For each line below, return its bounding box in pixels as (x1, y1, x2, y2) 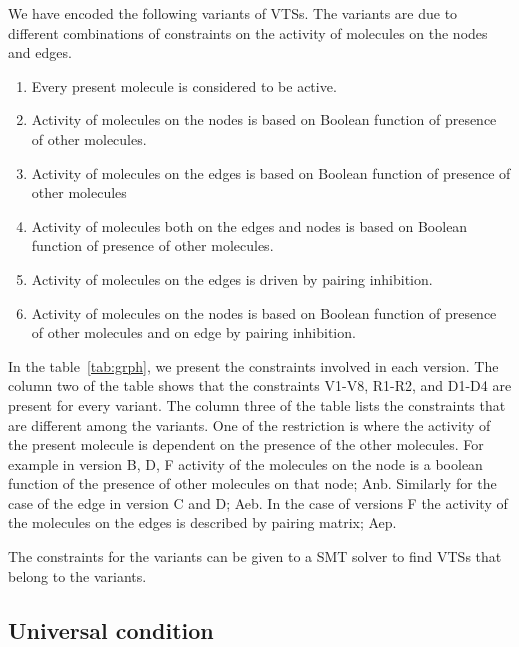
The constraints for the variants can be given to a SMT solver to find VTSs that (8, 546, 502, 567)
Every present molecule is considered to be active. (31, 75, 337, 96)
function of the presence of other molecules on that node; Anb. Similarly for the (8, 473, 497, 494)
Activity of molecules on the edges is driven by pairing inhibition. (31, 268, 433, 289)
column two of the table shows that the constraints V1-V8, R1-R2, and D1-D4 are (8, 375, 512, 396)
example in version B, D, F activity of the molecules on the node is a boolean (8, 453, 483, 474)
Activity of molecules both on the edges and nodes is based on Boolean (31, 215, 468, 236)
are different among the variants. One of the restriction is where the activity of (8, 414, 491, 435)
